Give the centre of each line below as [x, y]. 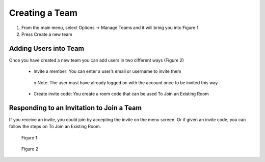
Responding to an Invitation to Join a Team [75, 108]
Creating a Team [43, 13]
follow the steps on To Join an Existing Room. [55, 127]
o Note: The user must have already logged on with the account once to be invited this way [126, 82]
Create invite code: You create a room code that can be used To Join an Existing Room [121, 94]
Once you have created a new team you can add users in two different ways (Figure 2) [96, 60]
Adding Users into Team [47, 49]
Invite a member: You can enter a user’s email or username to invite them [107, 71]
